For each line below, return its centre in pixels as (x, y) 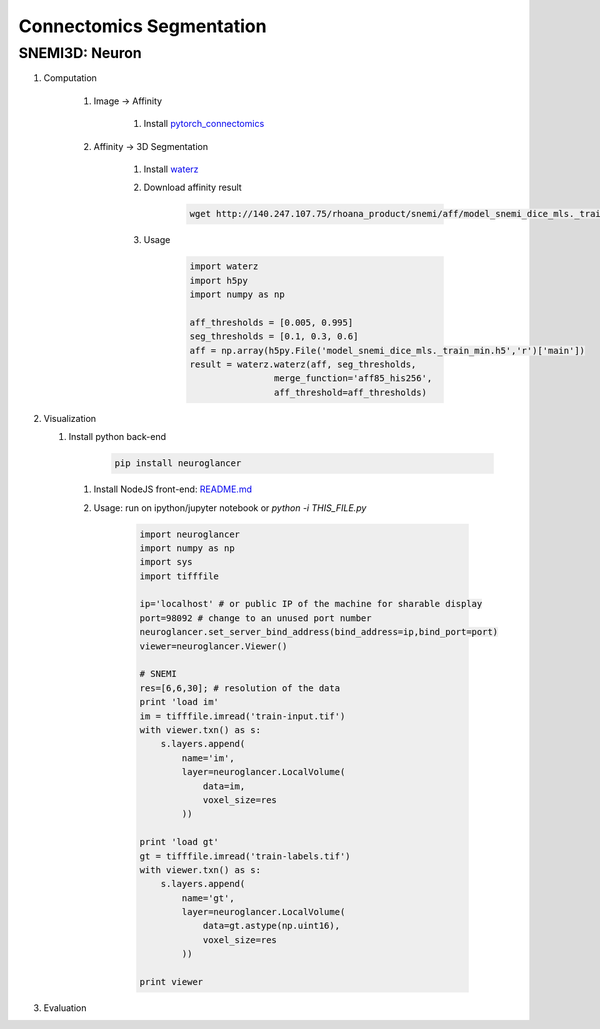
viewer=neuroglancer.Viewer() (213, 646)
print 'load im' (179, 702)
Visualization (70, 418)
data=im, (224, 786)
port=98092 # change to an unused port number (255, 618)
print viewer (171, 982)
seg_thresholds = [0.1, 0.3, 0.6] (274, 336)
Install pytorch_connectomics (204, 124)
